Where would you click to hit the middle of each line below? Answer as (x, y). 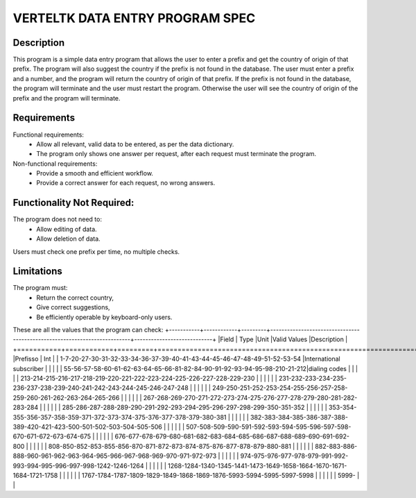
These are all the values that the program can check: (88, 330)
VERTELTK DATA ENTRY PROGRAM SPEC (134, 18)
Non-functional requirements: (55, 164)
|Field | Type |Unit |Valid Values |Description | (283, 339)
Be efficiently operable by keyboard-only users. (104, 317)
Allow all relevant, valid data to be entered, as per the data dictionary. (135, 144)
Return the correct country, (75, 298)
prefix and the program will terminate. (67, 98)
